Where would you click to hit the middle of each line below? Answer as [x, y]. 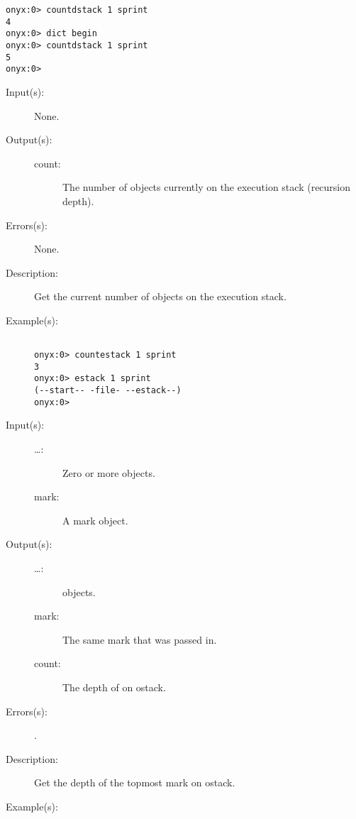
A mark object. [95, 520]
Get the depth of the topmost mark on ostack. [135, 782]
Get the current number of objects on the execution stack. [160, 296]
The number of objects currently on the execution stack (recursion [207, 187]
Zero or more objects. [109, 472]
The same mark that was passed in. [140, 639]
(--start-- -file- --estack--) [108, 391]
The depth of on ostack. [114, 687]
